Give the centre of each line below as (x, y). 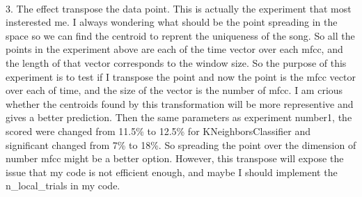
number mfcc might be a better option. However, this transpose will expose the (175, 158)
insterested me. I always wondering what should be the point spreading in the (172, 22)
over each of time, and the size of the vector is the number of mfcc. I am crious (174, 90)
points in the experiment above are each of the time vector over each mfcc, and (174, 49)
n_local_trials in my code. (63, 186)
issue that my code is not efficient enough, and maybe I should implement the (172, 172)
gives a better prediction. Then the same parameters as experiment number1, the (179, 117)
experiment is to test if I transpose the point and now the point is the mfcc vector (181, 76)
